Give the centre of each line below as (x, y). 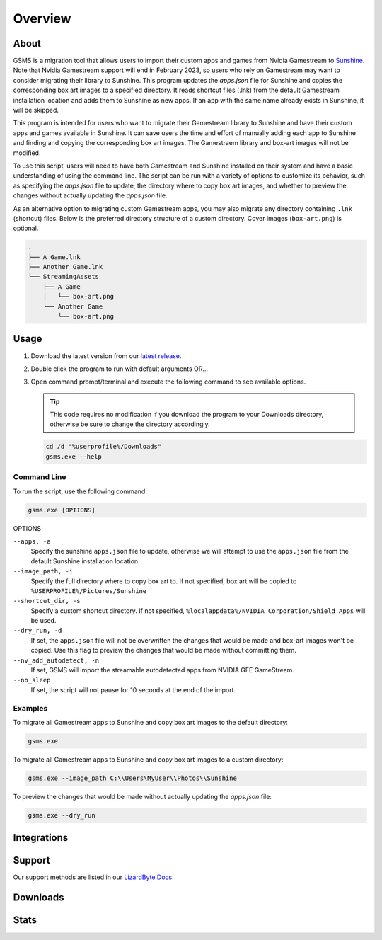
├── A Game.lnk (54, 257)
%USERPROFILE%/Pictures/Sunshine (89, 591)
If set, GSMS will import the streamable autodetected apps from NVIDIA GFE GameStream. (163, 670)
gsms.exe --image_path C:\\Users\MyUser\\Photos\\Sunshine (132, 778)
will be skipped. (36, 110)
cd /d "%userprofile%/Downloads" (104, 447)
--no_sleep (32, 680)
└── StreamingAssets (63, 277)
